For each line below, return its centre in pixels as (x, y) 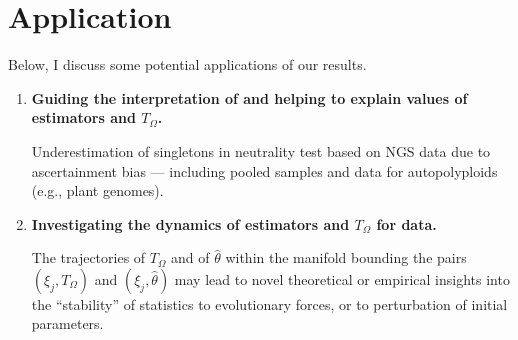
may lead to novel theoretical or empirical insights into (342, 278)
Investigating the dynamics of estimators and (190, 223)
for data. (406, 223)
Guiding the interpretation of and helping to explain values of (249, 97)
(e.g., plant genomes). (97, 190)
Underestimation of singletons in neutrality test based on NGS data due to (261, 150)
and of (190, 257)
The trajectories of (88, 257)
